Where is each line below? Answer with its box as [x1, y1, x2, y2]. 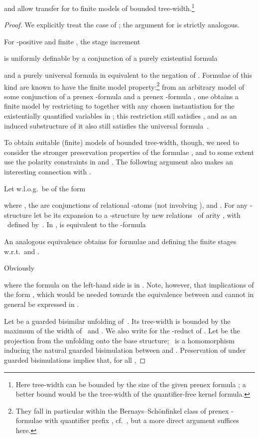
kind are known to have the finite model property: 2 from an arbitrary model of [4, 80, 245, 92]
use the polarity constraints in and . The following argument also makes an [4, 156, 233, 167]
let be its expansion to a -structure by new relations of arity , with [34, 209, 241, 220]
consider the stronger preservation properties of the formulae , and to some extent [4, 146, 254, 157]
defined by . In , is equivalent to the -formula [7, 219, 146, 230]
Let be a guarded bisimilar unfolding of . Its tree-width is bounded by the [4, 315, 231, 326]
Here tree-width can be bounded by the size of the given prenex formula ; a [15, 379, 246, 389]
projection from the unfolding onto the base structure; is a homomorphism [4, 335, 235, 345]
